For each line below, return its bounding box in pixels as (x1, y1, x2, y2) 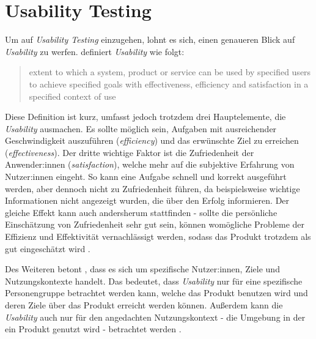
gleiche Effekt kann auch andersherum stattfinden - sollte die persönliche (5, 206, 277, 218)
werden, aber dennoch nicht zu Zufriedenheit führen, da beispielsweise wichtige (5, 182, 300, 195)
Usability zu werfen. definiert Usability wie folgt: (5, 45, 185, 58)
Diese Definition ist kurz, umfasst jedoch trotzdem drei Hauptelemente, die (5, 110, 286, 123)
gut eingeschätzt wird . (5, 242, 90, 255)
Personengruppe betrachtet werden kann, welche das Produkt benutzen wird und (5, 286, 308, 299)
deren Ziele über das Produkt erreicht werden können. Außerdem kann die (5, 299, 283, 311)
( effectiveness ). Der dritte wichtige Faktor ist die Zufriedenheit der (5, 146, 254, 158)
